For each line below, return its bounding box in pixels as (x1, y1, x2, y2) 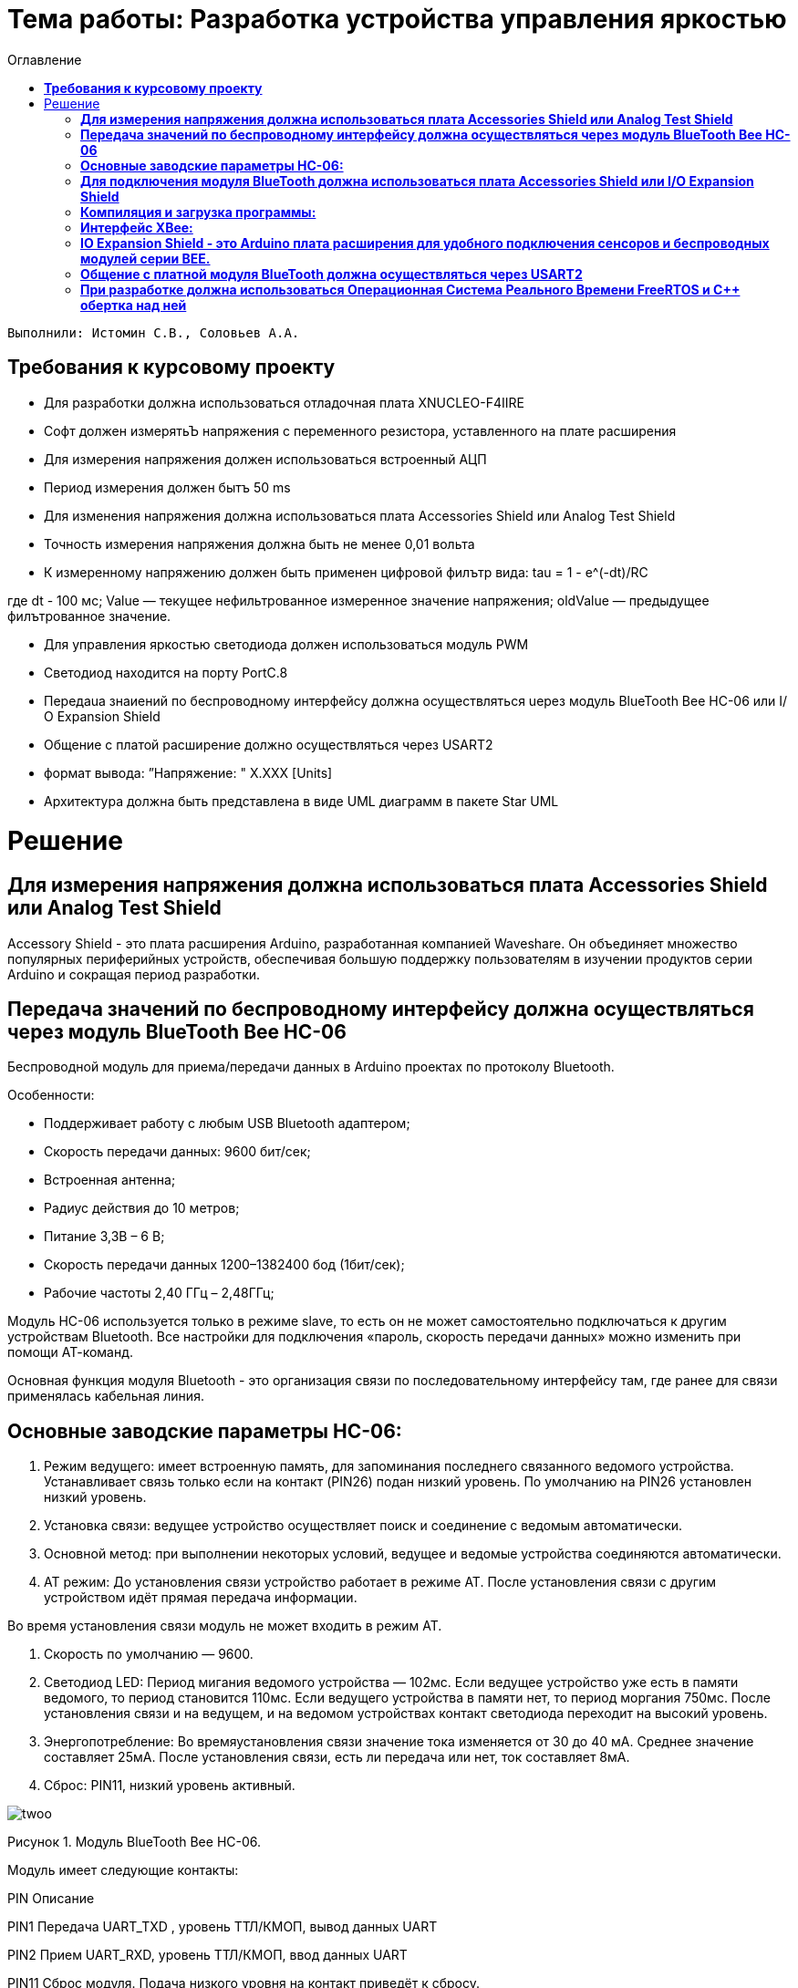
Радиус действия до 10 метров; (44, 1200, 240, 1217)
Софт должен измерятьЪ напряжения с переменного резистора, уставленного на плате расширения (44, 422, 677, 439)
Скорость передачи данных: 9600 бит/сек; (44, 1144, 311, 1160)
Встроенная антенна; (44, 1172, 176, 1188)
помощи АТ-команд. (7, 1344, 134, 1361)
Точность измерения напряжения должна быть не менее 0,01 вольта (44, 535, 475, 552)
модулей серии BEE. (80, 250, 211, 266)
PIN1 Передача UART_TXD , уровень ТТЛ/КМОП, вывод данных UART (7, 1919, 438, 1935)
